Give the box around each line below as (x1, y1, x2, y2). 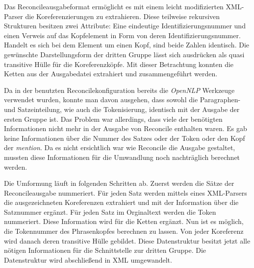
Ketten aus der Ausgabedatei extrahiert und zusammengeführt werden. (4, 68, 218, 79)
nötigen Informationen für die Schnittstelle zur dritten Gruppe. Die (4, 245, 206, 255)
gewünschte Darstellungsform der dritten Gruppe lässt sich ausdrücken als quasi (4, 49, 245, 59)
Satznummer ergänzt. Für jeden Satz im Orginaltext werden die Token (4, 206, 216, 217)
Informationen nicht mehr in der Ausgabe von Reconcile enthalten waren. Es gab (4, 123, 247, 134)
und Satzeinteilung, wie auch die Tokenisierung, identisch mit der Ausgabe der (4, 104, 240, 114)
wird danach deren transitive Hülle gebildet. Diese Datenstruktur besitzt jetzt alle (4, 235, 251, 246)
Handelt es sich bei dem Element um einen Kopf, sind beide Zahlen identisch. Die (4, 40, 250, 50)
